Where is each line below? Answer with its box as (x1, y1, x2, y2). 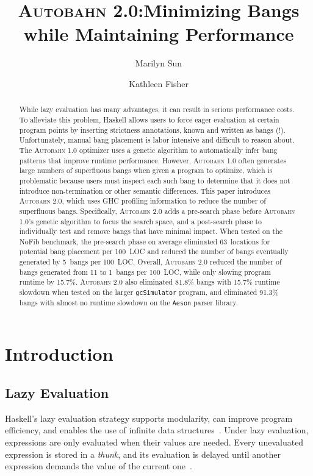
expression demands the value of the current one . (5, 460, 192, 472)
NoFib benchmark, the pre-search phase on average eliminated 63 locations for (19, 236, 270, 246)
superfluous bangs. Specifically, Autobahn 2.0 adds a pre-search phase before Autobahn (19, 205, 295, 216)
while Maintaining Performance (23, 21, 294, 46)
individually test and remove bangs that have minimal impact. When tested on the (19, 226, 283, 236)
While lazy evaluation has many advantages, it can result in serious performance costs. (19, 104, 295, 115)
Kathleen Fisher (129, 77, 189, 90)
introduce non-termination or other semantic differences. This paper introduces (19, 185, 270, 196)
